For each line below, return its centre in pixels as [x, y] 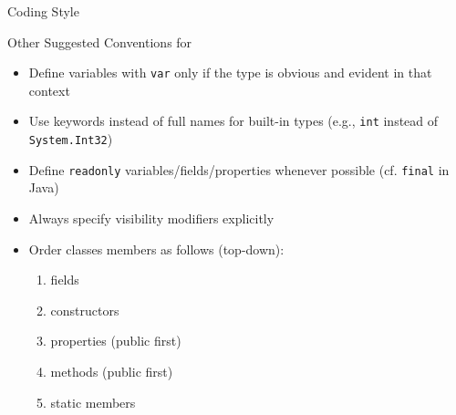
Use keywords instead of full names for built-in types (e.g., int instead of [233, 121]
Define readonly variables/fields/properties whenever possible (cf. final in [239, 169]
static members [93, 402]
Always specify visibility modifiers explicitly [151, 218]
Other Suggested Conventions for [100, 41]
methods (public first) [112, 371]
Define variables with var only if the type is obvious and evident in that [230, 73]
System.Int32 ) [71, 139]
